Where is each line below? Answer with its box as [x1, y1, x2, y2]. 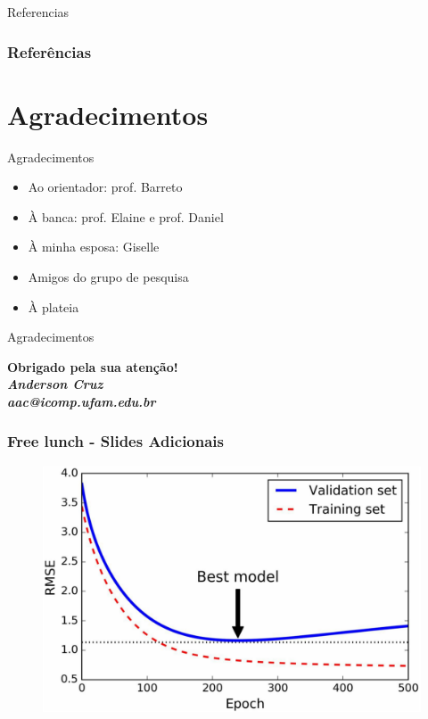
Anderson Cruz [7, 375, 103, 393]
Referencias [7, 3, 70, 21]
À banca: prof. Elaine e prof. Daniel [28, 207, 224, 226]
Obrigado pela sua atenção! [7, 357, 178, 376]
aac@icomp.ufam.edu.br [7, 392, 156, 410]
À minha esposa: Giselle [28, 237, 160, 256]
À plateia [28, 297, 79, 316]
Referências [7, 40, 92, 62]
